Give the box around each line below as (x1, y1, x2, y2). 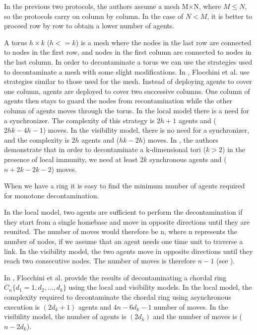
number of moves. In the (154, 301, 228, 312)
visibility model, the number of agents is (4, 311, 127, 322)
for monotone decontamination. (4, 190, 99, 200)
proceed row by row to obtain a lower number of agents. (4, 20, 175, 31)
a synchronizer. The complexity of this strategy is (4, 115, 155, 125)
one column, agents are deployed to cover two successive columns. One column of (4, 85, 250, 96)
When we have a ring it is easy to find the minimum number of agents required (4, 180, 245, 191)
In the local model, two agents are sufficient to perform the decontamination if (4, 207, 243, 217)
